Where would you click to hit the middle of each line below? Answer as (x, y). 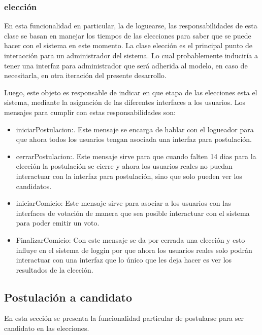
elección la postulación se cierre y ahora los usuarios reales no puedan (124, 166)
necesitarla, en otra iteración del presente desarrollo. (85, 75)
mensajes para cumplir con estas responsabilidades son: (90, 112)
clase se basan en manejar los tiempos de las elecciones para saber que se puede (128, 35)
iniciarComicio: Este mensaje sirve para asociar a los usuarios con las (123, 203)
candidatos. (34, 186)
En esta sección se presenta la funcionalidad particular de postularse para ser (124, 318)
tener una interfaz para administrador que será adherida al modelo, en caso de (126, 65)
